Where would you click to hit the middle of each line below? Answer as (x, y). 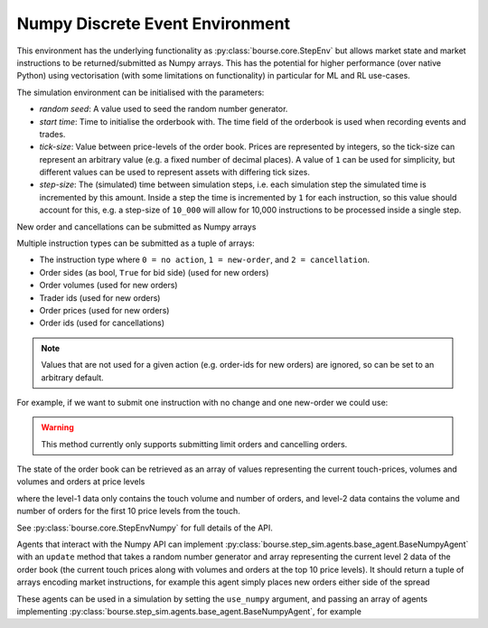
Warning (57, 427)
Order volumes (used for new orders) (108, 286)
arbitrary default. (72, 377)
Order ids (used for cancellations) (102, 323)
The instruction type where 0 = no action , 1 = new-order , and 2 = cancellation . (205, 260)
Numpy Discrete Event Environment (154, 23)
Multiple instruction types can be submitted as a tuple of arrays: (136, 243)
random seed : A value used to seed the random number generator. (164, 109)
